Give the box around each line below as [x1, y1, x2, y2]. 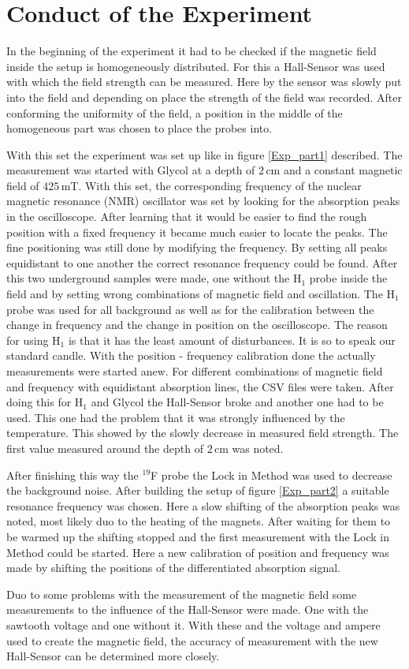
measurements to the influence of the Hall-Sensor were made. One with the [6, 601, 369, 618]
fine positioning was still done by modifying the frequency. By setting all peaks [6, 239, 388, 256]
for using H [6, 331, 61, 348]
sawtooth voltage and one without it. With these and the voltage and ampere [6, 616, 381, 633]
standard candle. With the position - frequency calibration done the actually [6, 347, 376, 364]
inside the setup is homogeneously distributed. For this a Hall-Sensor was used [6, 58, 385, 74]
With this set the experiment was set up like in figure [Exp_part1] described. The [6, 146, 403, 163]
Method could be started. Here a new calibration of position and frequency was [6, 544, 389, 560]
